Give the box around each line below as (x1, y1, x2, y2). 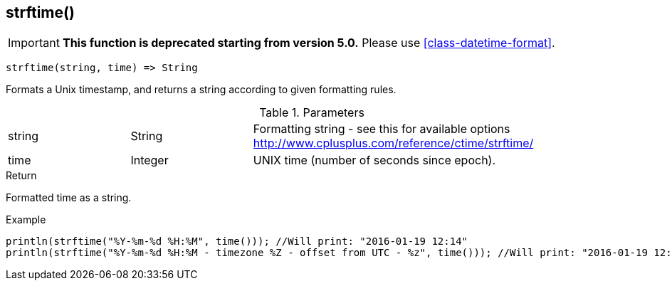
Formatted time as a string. (6, 191, 132, 204)
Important (8, 36, 60, 51)
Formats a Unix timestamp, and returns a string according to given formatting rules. (6, 83, 397, 96)
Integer (130, 153, 169, 168)
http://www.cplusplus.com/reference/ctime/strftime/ (253, 136, 534, 151)
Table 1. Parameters (259, 105, 364, 120)
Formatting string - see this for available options (253, 122, 510, 137)
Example (6, 213, 46, 226)
